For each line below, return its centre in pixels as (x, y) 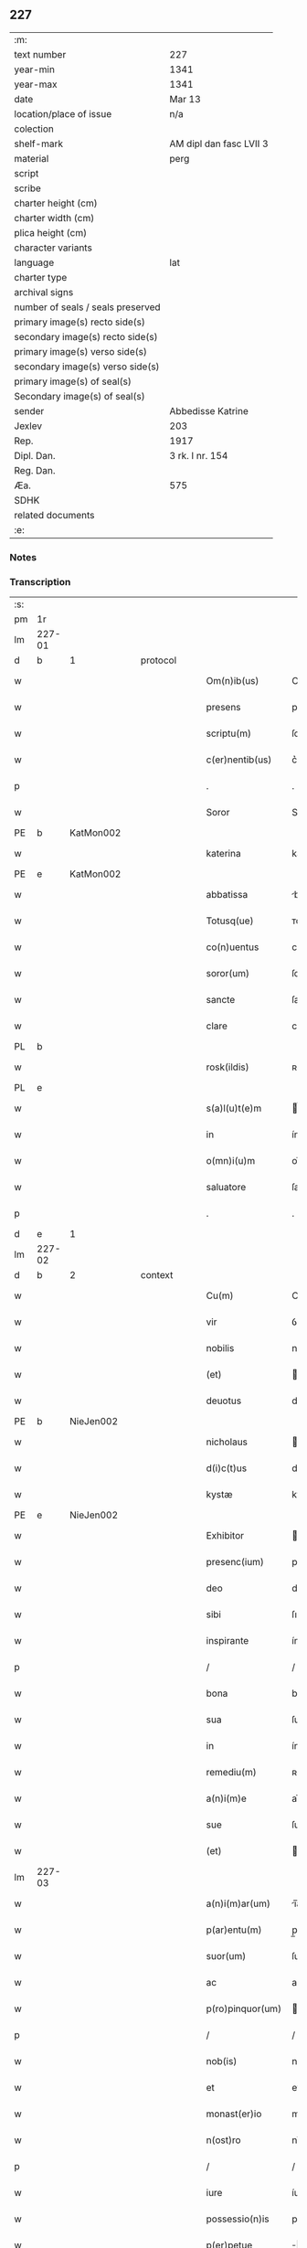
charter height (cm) (56, 203)
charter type (41, 277)
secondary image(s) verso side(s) (87, 367)
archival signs (44, 292)
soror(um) (228, 974)
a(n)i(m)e (226, 1798)
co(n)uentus (233, 947)
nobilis (220, 1348)
